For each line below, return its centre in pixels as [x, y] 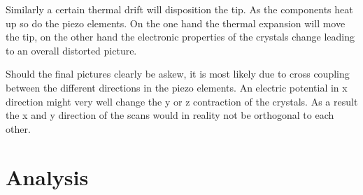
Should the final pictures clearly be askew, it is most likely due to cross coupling [178, 74]
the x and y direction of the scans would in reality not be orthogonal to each [170, 115]
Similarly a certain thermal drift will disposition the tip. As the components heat [179, 9]
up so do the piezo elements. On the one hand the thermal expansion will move [176, 23]
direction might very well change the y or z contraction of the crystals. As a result [182, 101]
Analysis [47, 176]
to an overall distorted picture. [71, 50]
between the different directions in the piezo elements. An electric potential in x [177, 87]
